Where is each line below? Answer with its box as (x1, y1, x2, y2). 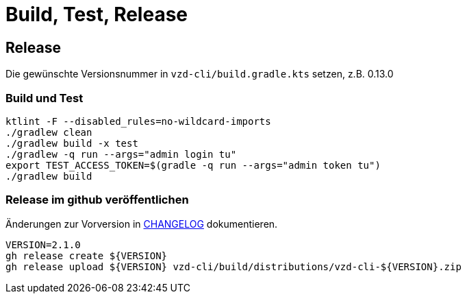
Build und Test (5, 91, 84, 105)
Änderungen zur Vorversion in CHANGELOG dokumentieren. (5, 217, 278, 230)
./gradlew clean (5, 126, 92, 138)
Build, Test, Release (5, 3, 188, 26)
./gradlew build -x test (5, 137, 138, 149)
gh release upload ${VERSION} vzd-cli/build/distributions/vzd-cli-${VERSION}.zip (5, 261, 462, 272)
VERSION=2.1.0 (5, 239, 81, 250)
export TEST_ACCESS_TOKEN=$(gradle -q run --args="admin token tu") (5, 159, 381, 171)
